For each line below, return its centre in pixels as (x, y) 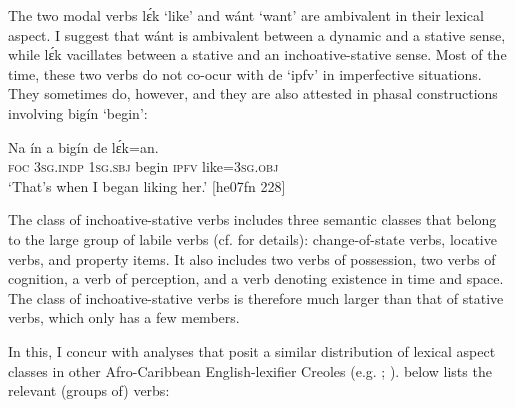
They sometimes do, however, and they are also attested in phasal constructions (253, 93)
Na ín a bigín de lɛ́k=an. (83, 146)
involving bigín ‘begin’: (78, 112)
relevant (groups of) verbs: (89, 390)
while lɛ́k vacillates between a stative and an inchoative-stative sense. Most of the (257, 54)
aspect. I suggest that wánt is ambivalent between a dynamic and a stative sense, (257, 34)
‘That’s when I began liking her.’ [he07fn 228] (147, 185)
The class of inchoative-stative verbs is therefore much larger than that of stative (256, 297)
